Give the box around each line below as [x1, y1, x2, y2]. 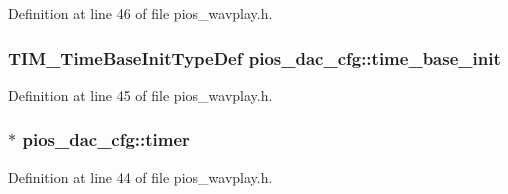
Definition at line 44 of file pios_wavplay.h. [8, 166, 273, 187]
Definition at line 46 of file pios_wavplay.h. [8, 3, 273, 23]
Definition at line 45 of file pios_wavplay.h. [8, 84, 273, 105]
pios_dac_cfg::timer [22, 127, 190, 152]
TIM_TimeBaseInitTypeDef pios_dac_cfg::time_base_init [8, 45, 501, 70]
